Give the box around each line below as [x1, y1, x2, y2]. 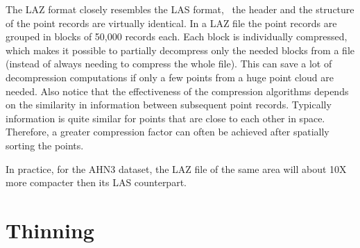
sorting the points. [6, 138, 84, 152]
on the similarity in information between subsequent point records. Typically [6, 97, 332, 112]
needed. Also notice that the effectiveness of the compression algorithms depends [6, 83, 349, 98]
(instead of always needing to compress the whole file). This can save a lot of [6, 56, 332, 71]
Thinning [6, 215, 94, 244]
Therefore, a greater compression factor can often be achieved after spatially [6, 124, 329, 139]
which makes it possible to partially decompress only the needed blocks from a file [6, 42, 354, 57]
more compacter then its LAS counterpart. [6, 175, 187, 190]
